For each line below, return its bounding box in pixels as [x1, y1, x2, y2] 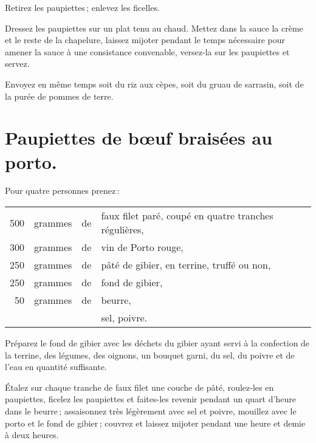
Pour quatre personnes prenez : [5, 184, 120, 197]
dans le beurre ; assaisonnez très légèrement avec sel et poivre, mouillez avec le [5, 405, 297, 417]
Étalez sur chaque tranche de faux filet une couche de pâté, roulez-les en [5, 380, 274, 393]
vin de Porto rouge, [101, 240, 184, 255]
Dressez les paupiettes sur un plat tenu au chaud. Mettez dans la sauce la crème [5, 21, 303, 34]
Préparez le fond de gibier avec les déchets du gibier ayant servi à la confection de [5, 337, 310, 349]
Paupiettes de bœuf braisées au [5, 125, 273, 150]
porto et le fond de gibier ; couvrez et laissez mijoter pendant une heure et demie [5, 416, 306, 429]
